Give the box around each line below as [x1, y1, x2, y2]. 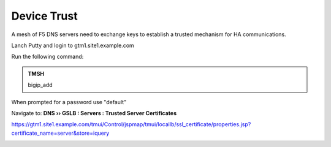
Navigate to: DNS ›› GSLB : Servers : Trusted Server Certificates [11, 109, 177, 116]
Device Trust [11, 9, 78, 23]
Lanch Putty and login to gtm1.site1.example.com [11, 42, 134, 49]
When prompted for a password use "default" [11, 98, 127, 105]
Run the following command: [11, 53, 84, 61]
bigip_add [28, 81, 53, 89]
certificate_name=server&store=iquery [11, 129, 110, 137]
